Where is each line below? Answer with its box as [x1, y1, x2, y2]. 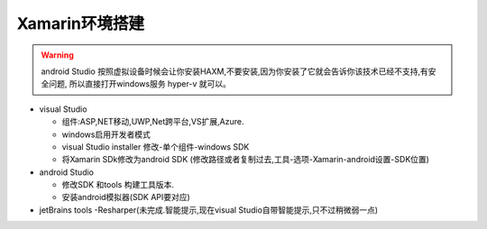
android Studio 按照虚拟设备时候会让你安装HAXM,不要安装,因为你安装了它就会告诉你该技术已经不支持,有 [41, 66, 428, 77]
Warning [41, 50, 74, 60]
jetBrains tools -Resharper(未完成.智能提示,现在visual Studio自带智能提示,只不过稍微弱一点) [39, 204, 379, 215]
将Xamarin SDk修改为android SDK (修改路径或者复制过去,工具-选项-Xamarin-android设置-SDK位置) [61, 154, 430, 165]
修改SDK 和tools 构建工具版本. [61, 179, 175, 190]
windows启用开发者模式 [61, 129, 151, 140]
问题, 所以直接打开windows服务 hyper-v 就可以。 [48, 78, 232, 89]
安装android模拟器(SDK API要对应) [61, 192, 191, 203]
